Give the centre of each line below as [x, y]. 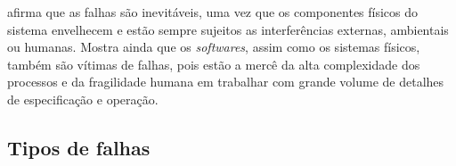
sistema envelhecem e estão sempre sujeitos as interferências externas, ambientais [228, 29]
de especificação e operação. [83, 99]
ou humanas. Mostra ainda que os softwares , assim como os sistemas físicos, [214, 47]
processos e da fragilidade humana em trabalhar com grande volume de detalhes [226, 82]
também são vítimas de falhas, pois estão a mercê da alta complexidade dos [214, 64]
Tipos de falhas [79, 147]
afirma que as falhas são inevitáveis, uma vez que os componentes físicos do [213, 12]
